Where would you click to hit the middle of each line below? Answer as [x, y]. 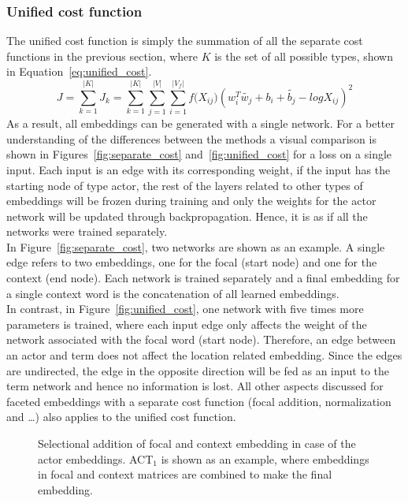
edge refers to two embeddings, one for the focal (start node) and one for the [192, 262]
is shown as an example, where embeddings [265, 458]
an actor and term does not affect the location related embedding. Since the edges [204, 355]
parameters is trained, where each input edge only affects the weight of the [187, 324]
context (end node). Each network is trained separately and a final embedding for [203, 278]
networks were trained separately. [87, 231]
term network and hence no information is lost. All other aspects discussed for [195, 386]
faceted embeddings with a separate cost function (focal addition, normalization [199, 401]
